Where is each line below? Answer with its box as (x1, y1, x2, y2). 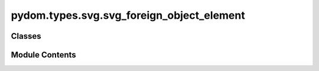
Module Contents (11, 50, 76, 60)
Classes (11, 31, 41, 41)
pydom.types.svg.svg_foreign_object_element (11, 9, 245, 22)
